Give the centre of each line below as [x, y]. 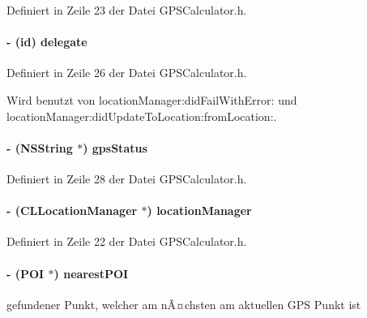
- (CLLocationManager [72, 211]
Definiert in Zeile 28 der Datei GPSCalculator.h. [127, 178]
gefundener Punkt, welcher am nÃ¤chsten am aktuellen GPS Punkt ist [184, 304]
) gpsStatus [115, 147]
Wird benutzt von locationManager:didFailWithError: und [152, 99]
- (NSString [40, 147]
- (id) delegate [47, 42]
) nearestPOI [91, 273]
